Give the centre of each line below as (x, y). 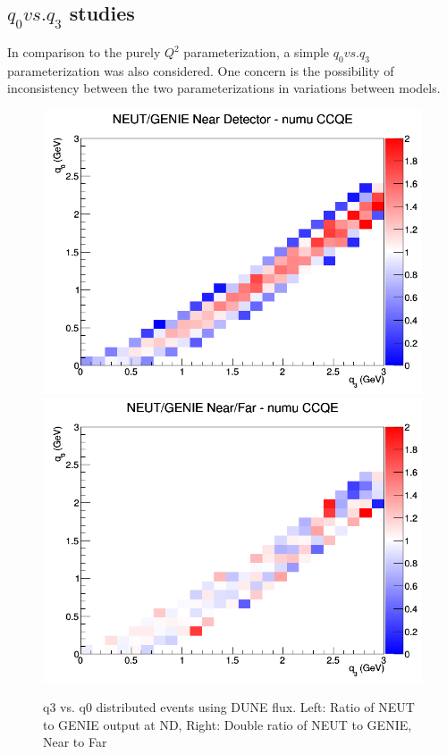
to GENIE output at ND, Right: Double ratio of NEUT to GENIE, (228, 724)
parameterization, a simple (257, 52)
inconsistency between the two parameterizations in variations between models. (224, 88)
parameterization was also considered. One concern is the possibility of (201, 70)
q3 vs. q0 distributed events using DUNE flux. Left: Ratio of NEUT (229, 707)
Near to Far (75, 742)
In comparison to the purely (84, 52)
